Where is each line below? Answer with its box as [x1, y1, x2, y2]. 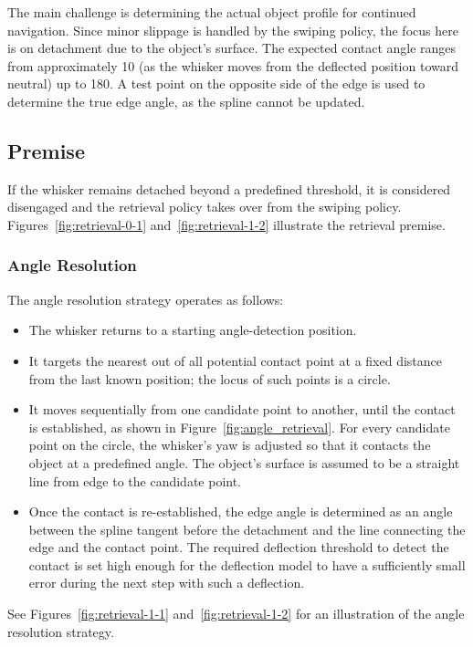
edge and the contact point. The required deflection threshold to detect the [28, 537, 449, 557]
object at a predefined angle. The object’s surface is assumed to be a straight [28, 453, 460, 472]
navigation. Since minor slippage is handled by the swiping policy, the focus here [7, 20, 458, 39]
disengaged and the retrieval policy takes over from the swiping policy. [7, 197, 402, 216]
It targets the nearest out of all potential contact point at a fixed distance [28, 350, 442, 370]
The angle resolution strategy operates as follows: [7, 289, 284, 308]
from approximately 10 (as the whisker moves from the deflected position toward [7, 56, 458, 75]
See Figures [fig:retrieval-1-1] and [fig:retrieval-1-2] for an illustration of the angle [7, 604, 465, 623]
